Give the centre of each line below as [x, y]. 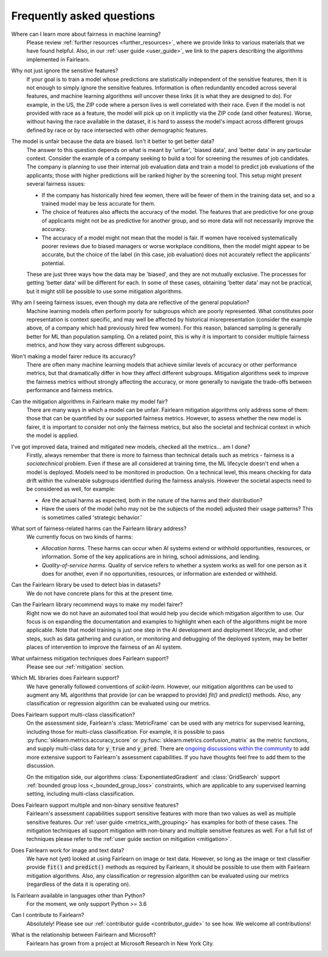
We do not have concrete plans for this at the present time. [100, 593]
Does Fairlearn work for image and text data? [68, 850]
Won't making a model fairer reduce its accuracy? [73, 356]
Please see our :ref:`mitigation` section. [75, 666]
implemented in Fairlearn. [58, 59]
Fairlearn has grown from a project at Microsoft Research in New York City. [120, 943]
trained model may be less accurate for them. [98, 203]
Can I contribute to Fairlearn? [48, 915]
